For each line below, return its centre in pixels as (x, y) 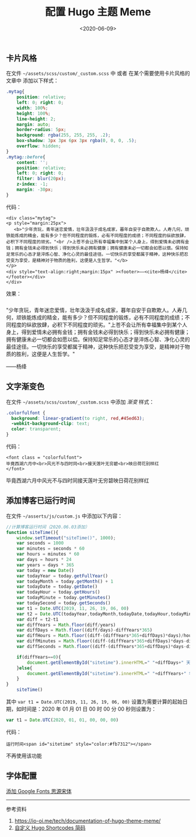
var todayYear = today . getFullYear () (62, 576)
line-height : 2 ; (36, 119)
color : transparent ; (36, 429)
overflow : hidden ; (39, 146)
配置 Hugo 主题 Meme (98, 12)
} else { (24, 668)
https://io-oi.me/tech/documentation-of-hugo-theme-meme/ (87, 821)
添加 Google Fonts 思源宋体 (39, 791)
